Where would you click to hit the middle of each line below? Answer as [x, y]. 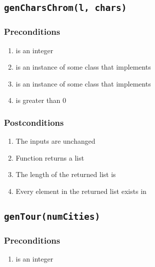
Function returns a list [50, 157]
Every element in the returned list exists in [81, 191]
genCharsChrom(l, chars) [66, 8]
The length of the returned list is [66, 174]
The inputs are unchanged [55, 141]
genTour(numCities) [52, 216]
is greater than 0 [41, 100]
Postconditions [34, 122]
